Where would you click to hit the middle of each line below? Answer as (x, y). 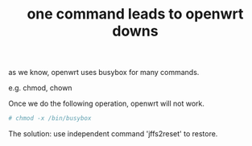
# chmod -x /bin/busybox (50, 119)
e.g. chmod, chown (40, 88)
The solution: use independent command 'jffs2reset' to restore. (113, 134)
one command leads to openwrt (135, 14)
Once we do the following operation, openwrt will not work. (107, 104)
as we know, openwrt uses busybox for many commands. (104, 73)
